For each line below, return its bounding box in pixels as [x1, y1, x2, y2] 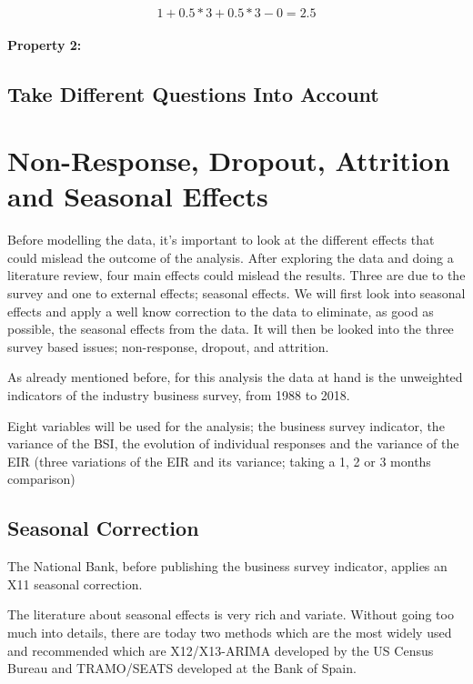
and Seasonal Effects [7, 177, 268, 215]
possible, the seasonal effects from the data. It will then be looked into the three [7, 319, 454, 338]
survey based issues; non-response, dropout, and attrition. [7, 337, 329, 356]
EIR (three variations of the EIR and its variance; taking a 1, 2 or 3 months [7, 451, 431, 470]
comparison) [7, 469, 75, 488]
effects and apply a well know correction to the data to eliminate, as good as [7, 301, 434, 320]
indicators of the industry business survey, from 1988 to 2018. [7, 386, 350, 405]
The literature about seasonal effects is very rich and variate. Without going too [7, 605, 454, 624]
